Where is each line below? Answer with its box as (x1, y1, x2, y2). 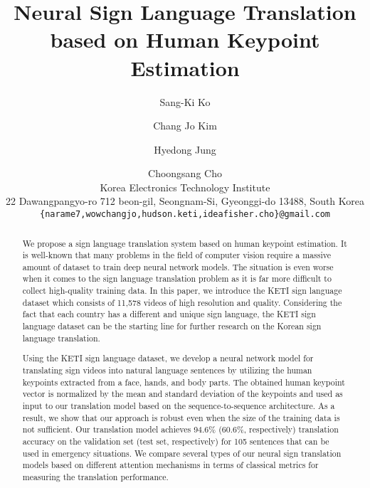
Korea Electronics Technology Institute (100, 179, 270, 194)
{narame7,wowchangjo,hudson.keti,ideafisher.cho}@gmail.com (39, 209, 331, 220)
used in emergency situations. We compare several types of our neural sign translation (22, 447, 342, 459)
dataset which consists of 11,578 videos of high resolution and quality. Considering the (22, 296, 342, 308)
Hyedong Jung (154, 142, 216, 157)
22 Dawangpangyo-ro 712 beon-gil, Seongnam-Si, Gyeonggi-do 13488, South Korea (6, 193, 365, 208)
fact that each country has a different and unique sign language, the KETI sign (22, 308, 316, 320)
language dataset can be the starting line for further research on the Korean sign (22, 320, 322, 332)
